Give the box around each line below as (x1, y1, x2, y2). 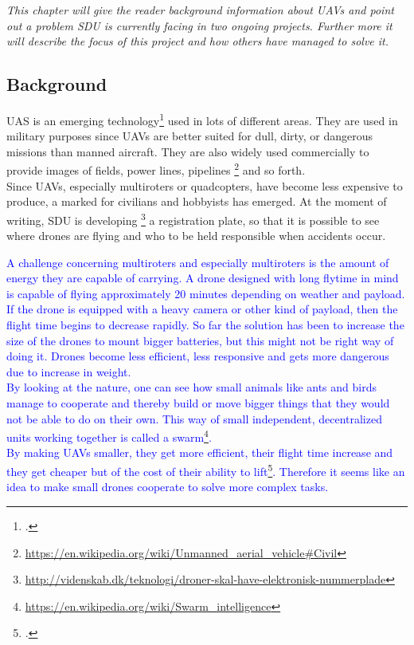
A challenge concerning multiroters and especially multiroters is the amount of (6, 254, 389, 270)
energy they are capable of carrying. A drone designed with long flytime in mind (6, 269, 399, 286)
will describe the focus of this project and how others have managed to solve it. (6, 33, 389, 49)
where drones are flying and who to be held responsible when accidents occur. (6, 227, 386, 244)
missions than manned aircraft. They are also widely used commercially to (6, 143, 369, 159)
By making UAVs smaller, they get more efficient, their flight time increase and (6, 444, 393, 461)
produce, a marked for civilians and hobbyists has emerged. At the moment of (6, 193, 387, 210)
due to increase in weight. (6, 363, 131, 380)
